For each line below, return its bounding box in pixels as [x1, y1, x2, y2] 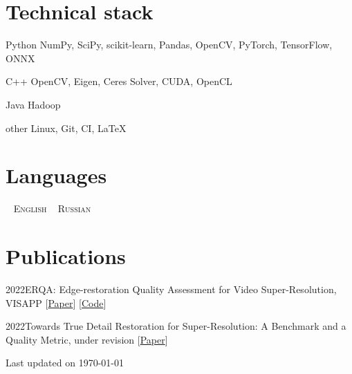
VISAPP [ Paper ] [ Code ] [6, 295, 106, 310]
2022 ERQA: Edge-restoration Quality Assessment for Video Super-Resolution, [6, 281, 337, 296]
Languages [6, 161, 107, 189]
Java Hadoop [6, 97, 61, 111]
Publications [6, 242, 126, 270]
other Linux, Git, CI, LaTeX [6, 120, 127, 135]
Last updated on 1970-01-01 [6, 355, 124, 370]
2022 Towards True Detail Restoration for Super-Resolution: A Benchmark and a [6, 319, 346, 333]
